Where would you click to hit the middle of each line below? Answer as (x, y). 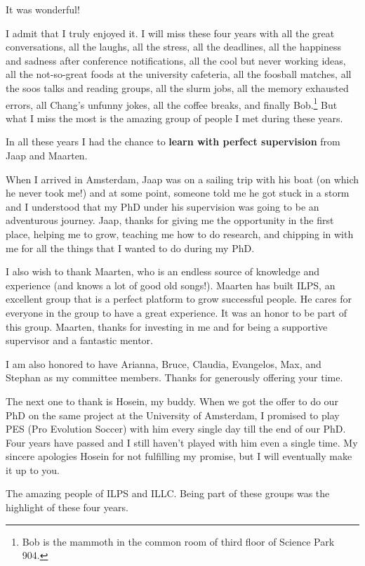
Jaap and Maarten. (47, 155)
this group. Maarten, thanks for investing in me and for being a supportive (167, 326)
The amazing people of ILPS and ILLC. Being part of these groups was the (168, 493)
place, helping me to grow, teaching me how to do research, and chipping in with (180, 233)
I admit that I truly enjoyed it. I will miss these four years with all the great (170, 33)
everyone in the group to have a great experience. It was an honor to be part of (177, 312)
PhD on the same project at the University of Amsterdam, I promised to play (173, 415)
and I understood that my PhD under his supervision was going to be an (162, 206)
